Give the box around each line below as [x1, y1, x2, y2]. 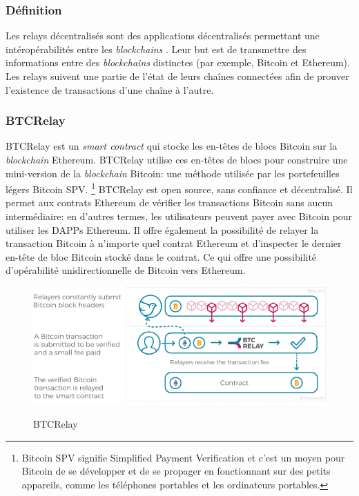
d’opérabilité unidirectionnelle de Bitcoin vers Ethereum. [6, 263, 246, 277]
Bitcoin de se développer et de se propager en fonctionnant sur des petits [21, 464, 331, 478]
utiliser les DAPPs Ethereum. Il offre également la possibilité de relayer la [6, 222, 319, 237]
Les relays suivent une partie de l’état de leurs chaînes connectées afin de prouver [6, 69, 349, 83]
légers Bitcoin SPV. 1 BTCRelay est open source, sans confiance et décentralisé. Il [6, 180, 353, 196]
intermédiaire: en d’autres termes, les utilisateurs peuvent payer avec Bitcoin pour [6, 209, 353, 224]
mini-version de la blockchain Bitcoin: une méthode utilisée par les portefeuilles [6, 166, 340, 180]
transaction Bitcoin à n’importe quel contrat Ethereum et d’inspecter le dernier [6, 236, 342, 250]
